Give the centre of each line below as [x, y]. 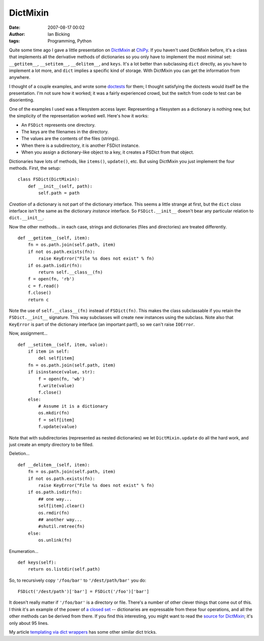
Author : [17, 34]
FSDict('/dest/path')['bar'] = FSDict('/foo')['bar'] [83, 592]
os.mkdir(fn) [54, 413]
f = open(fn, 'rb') [51, 279]
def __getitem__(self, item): [54, 238]
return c [38, 299]
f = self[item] [56, 420]
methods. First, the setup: [35, 168]
